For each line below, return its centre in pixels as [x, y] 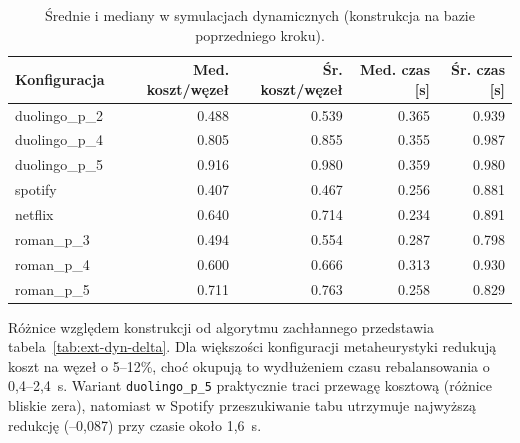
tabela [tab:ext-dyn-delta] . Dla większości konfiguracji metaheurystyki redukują [252, 346]
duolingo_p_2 [59, 114]
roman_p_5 [52, 288]
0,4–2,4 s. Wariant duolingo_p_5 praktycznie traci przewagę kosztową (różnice [250, 385]
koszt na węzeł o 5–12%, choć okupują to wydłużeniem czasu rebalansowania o [249, 365]
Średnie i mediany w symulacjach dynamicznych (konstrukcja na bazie [260, 15]
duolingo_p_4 [59, 139]
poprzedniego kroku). [260, 34]
